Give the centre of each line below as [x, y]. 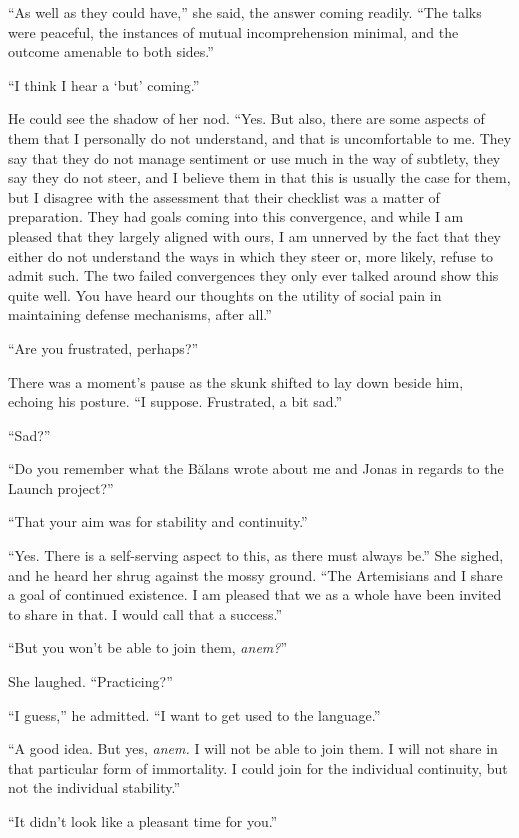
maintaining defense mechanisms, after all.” [140, 314]
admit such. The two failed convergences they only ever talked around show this [253, 275]
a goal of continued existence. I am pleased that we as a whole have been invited [255, 594]
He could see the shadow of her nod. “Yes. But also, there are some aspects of [246, 118]
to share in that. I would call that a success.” [145, 613]
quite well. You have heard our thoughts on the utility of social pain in [225, 294]
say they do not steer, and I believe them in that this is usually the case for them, [259, 177]
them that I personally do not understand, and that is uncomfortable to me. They [260, 137]
